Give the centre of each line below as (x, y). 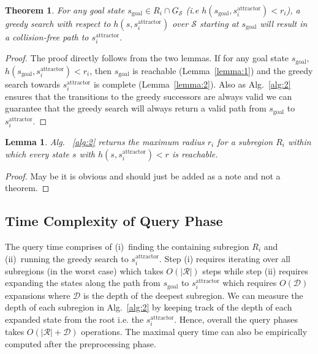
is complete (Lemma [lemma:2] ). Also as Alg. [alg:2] (192, 84)
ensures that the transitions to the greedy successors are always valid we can (149, 96)
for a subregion (245, 141)
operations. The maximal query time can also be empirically (194, 332)
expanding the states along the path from (83, 283)
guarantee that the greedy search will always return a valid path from (136, 108)
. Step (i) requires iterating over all (225, 258)
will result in (284, 23)
